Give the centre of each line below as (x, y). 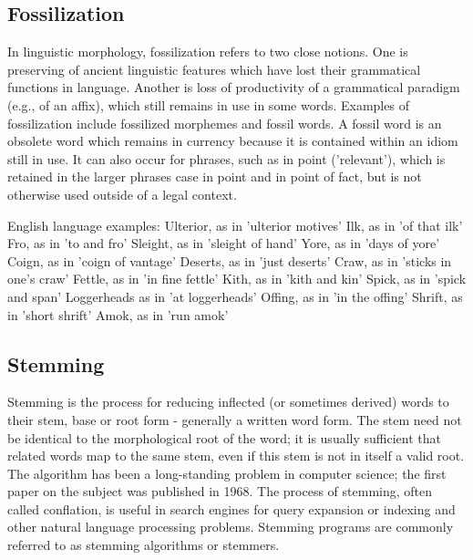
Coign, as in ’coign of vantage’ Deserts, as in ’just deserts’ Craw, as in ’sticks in (230, 260)
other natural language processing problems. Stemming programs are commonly (231, 527)
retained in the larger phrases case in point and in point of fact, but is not (215, 176)
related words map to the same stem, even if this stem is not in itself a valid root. (236, 456)
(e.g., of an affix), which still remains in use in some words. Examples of (208, 104)
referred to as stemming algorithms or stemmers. (144, 545)
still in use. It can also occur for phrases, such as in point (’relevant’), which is (226, 158)
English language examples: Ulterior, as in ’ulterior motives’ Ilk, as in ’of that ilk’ (235, 225)
